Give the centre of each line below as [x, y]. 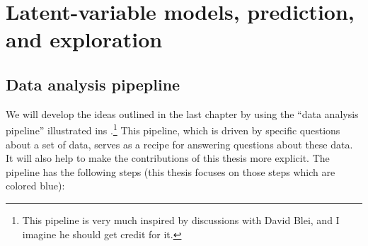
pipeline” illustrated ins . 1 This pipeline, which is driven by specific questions [173, 129]
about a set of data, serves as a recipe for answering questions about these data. [179, 144]
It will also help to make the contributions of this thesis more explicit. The [168, 158]
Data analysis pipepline [93, 84]
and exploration [84, 39]
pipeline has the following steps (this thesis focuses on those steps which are [171, 171]
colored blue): [35, 186]
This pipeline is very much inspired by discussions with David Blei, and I [181, 219]
